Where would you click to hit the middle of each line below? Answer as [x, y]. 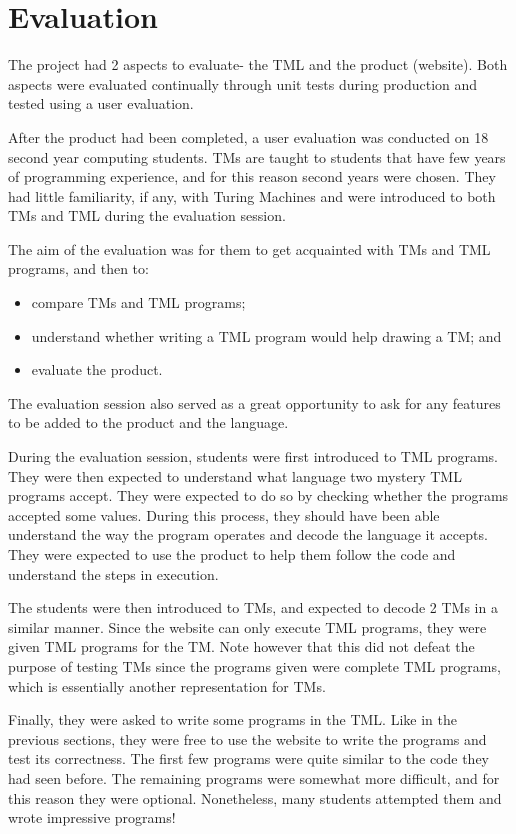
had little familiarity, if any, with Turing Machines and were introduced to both [252, 195]
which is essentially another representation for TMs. [167, 685]
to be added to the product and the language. [148, 422]
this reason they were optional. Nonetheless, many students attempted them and [255, 797]
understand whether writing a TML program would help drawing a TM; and [266, 335]
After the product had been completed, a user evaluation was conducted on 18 [248, 136]
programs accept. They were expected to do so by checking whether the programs [258, 495]
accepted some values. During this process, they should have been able [224, 514]
